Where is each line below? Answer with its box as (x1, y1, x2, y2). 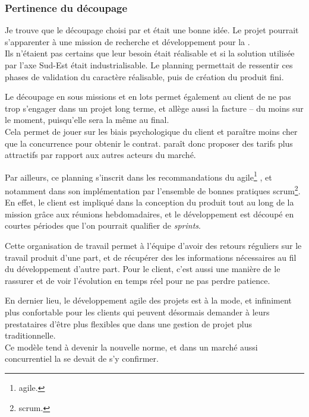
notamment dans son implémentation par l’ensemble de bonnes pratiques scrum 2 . (5, 183, 301, 197)
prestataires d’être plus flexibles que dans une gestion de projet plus (5, 317, 253, 330)
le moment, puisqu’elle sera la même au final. (5, 113, 169, 126)
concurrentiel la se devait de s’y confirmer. (5, 352, 159, 365)
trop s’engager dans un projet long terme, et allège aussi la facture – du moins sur (5, 102, 304, 114)
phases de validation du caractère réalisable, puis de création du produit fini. (5, 70, 284, 83)
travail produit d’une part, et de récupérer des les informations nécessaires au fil (5, 251, 297, 263)
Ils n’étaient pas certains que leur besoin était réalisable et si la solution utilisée (5, 47, 295, 59)
